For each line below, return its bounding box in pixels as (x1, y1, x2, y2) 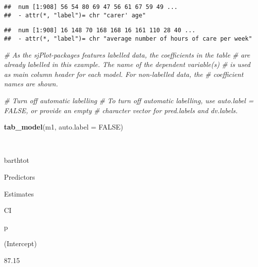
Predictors (4, 171, 35, 182)
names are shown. (4, 78, 58, 89)
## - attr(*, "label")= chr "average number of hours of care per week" (4, 35, 253, 42)
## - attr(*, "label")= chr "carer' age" (4, 11, 146, 19)
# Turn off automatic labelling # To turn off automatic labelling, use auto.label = (4, 95, 254, 105)
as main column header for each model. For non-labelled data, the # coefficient (4, 68, 244, 79)
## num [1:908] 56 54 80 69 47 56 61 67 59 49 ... (4, 3, 178, 10)
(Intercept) (4, 238, 37, 249)
